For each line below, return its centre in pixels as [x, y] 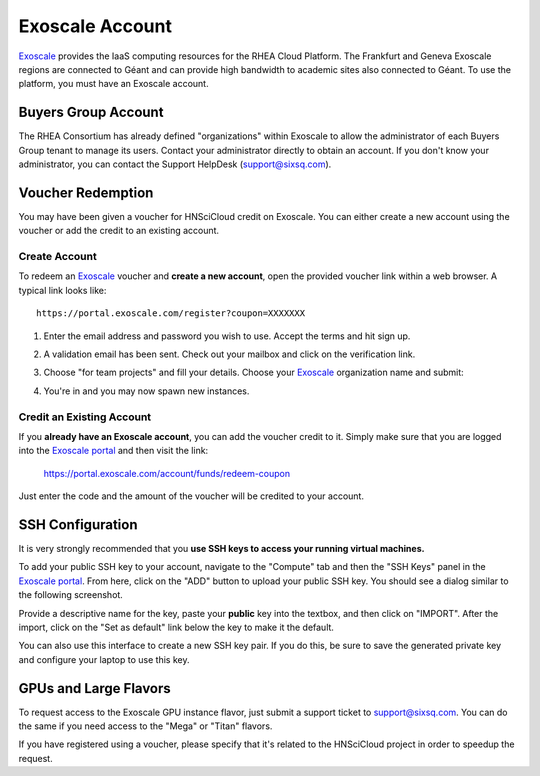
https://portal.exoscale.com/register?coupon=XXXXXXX [170, 313]
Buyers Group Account [91, 112]
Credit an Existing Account [85, 417]
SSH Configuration [78, 524]
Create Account [57, 257]
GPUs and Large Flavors [95, 688]
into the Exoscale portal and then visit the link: [113, 451]
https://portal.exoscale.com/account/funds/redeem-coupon [167, 473]
